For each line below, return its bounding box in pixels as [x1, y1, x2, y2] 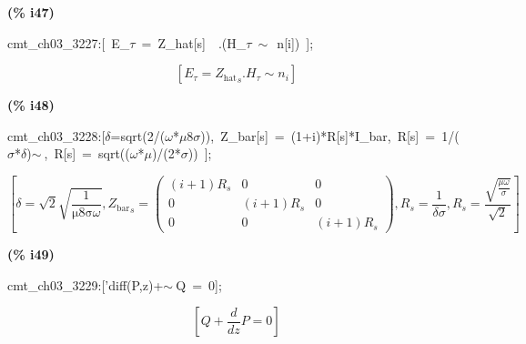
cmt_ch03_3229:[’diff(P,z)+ [7, 275, 164, 294]
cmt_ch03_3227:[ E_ [7, 33, 130, 52]
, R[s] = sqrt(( [44, 144, 130, 163]
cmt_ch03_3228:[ [7, 126, 106, 145]
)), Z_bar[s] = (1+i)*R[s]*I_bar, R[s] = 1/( [200, 126, 460, 145]
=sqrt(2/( [110, 126, 166, 145]
